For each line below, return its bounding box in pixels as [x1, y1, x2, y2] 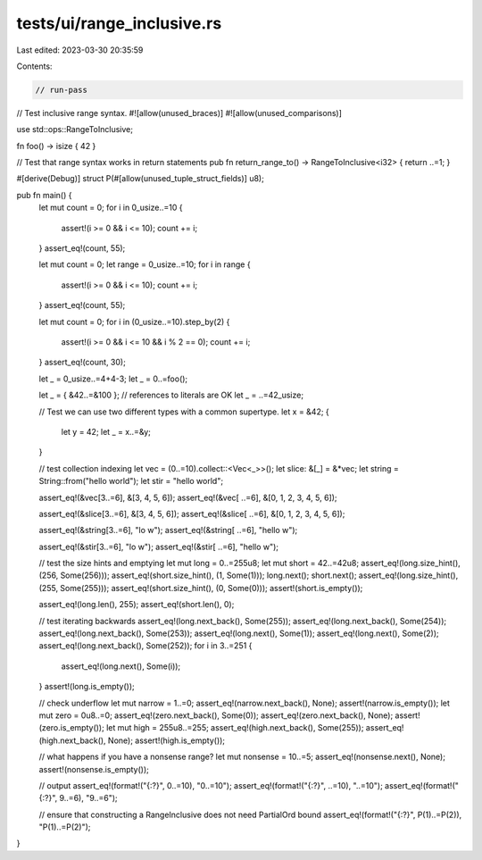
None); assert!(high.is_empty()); [107, 735, 226, 746]
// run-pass [35, 85, 88, 95]
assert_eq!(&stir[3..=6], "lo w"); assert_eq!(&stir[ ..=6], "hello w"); [38, 541, 279, 552]
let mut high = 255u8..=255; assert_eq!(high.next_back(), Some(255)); [105, 722, 364, 733]
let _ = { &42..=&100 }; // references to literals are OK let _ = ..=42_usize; [38, 389, 303, 401]
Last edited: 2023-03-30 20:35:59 [16, 45, 144, 55]
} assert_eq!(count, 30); [38, 357, 127, 368]
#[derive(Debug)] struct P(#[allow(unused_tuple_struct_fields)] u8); [16, 173, 265, 184]
